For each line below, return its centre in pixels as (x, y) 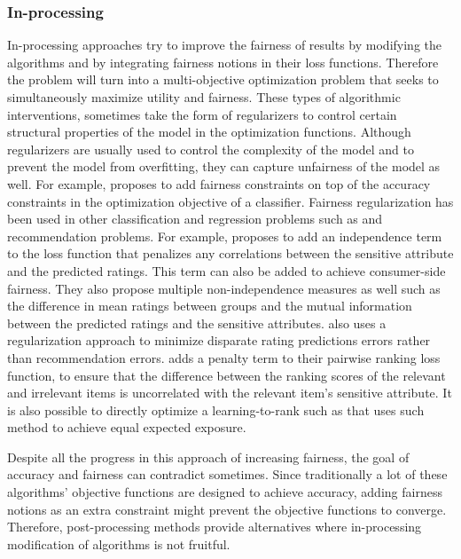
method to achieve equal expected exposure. (127, 427)
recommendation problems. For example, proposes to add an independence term (225, 236)
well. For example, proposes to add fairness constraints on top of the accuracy (219, 183)
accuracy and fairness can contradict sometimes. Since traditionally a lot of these (227, 474)
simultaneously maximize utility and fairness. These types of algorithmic (204, 97)
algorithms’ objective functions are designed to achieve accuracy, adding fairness (225, 492)
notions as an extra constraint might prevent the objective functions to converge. (227, 509)
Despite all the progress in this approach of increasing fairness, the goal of (208, 457)
